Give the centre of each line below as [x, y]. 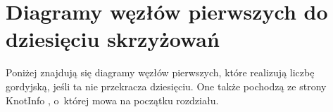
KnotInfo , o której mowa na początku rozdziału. [112, 100]
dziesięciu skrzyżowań [113, 39]
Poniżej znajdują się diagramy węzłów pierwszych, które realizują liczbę [160, 72]
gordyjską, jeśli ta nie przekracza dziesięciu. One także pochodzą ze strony [166, 86]
